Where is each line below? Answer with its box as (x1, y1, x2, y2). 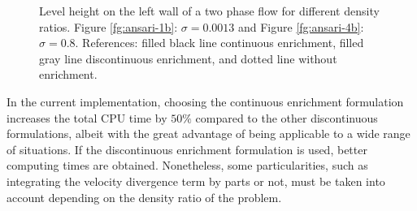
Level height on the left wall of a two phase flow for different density (39, 2, 380, 19)
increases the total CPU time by (7, 109, 167, 126)
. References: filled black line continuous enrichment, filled (75, 34, 364, 51)
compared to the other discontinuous (195, 109, 378, 126)
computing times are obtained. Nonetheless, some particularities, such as (7, 157, 368, 174)
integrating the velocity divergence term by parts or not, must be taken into (7, 172, 385, 189)
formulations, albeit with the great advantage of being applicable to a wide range (7, 125, 410, 142)
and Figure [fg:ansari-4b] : (237, 18, 364, 35)
